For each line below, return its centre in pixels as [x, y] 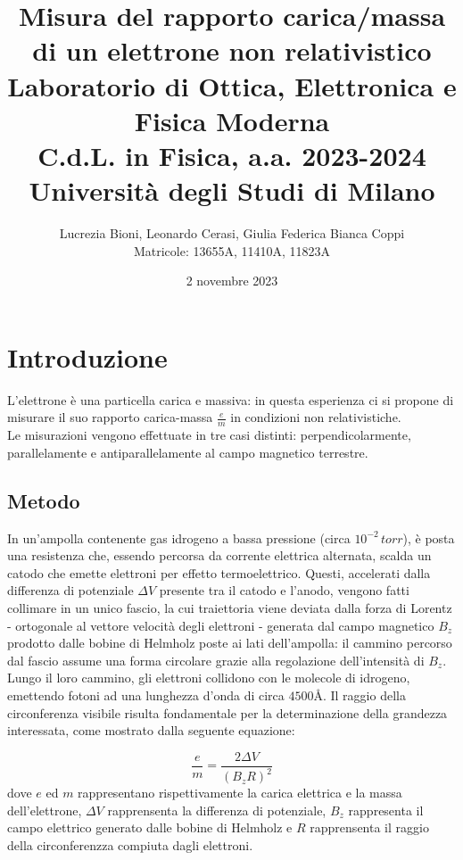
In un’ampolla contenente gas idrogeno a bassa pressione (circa [179, 537]
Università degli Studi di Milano [232, 190]
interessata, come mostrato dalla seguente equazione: [151, 730]
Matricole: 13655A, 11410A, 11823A [232, 250]
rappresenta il [386, 810]
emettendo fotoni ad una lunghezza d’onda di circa [146, 695]
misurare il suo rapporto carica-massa [110, 417]
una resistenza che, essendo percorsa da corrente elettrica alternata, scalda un [219, 555]
